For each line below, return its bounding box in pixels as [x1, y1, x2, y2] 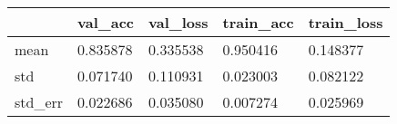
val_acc [77, 12, 135, 33]
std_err [15, 91, 64, 112]
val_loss [148, 12, 209, 33]
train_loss [308, 12, 383, 33]
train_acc [222, 12, 294, 33]
